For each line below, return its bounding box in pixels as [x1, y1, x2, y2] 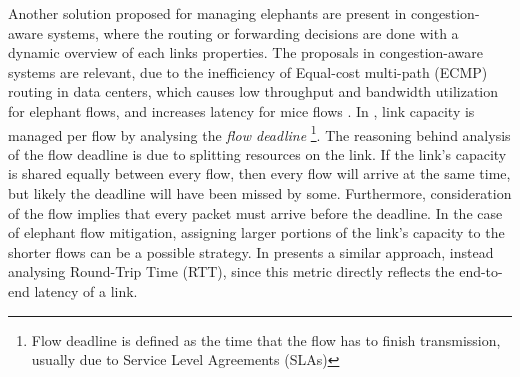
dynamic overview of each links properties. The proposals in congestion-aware [8, 42, 484, 63]
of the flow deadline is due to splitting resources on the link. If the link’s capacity [8, 143, 507, 164]
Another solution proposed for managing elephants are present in [8, 3, 407, 23]
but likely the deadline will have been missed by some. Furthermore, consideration [8, 183, 512, 203]
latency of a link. [34, 280, 138, 301]
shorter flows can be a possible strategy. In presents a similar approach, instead [8, 241, 494, 262]
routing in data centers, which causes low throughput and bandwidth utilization [8, 81, 499, 102]
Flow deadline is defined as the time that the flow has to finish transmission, [31, 329, 501, 350]
